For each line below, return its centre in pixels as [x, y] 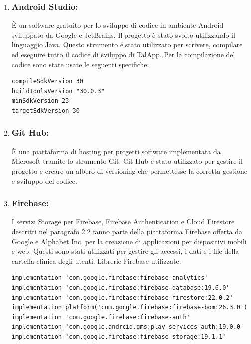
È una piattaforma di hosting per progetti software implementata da [116, 151]
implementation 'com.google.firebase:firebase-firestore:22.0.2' [122, 297]
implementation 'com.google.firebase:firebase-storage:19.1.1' [119, 336]
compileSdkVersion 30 [47, 82]
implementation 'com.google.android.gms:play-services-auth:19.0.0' [128, 327]
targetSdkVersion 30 [46, 111]
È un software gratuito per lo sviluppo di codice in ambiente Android [118, 25]
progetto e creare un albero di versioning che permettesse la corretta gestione [129, 171]
